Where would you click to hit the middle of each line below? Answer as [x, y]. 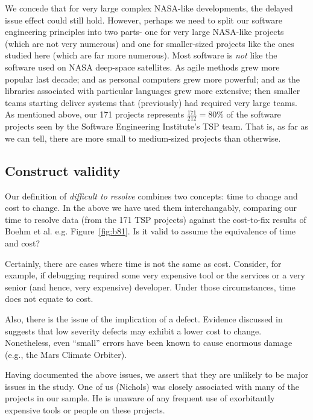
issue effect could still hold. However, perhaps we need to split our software [144, 20]
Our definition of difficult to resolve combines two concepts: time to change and [151, 196]
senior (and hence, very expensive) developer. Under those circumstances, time [150, 287]
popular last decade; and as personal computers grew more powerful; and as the [153, 79]
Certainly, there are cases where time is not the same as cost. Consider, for [143, 263]
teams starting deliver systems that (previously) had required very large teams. [151, 102]
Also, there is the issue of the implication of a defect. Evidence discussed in [144, 318]
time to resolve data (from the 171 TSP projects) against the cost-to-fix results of [156, 219]
